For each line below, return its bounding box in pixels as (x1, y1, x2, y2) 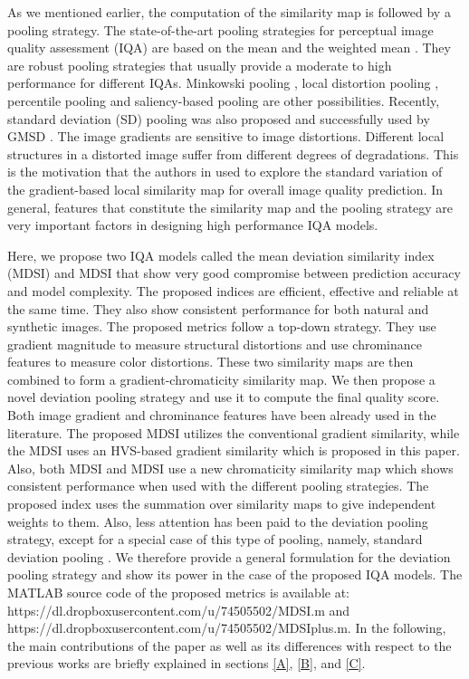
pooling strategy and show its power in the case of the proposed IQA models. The (7, 565, 463, 584)
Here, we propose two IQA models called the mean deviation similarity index (7, 245, 435, 264)
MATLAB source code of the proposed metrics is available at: (7, 583, 349, 601)
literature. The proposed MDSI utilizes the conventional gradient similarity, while (7, 423, 460, 442)
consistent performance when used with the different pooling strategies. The (7, 476, 429, 495)
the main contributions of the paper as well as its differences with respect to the (7, 636, 452, 655)
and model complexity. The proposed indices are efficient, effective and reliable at (7, 281, 459, 300)
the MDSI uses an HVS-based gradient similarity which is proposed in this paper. (7, 441, 460, 460)
